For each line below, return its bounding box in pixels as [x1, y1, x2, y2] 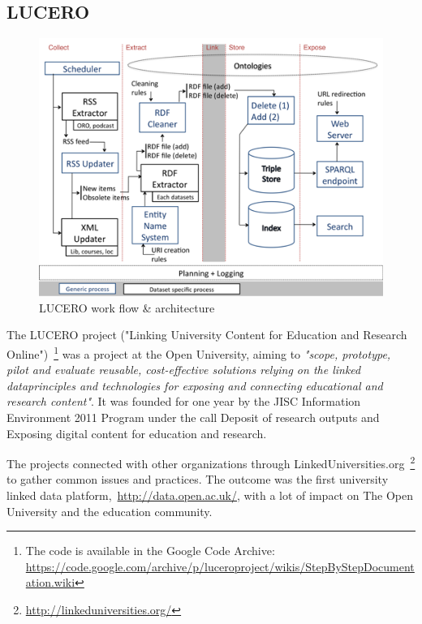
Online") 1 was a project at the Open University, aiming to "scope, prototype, [6, 342, 391, 362]
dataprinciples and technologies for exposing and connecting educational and [6, 377, 383, 394]
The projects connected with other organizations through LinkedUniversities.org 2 [6, 453, 416, 471]
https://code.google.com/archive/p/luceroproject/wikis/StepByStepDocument [25, 557, 415, 575]
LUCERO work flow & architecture [39, 299, 215, 316]
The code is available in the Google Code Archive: [25, 542, 275, 559]
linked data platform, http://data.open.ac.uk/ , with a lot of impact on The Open [6, 487, 414, 504]
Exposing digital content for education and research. [6, 424, 267, 441]
